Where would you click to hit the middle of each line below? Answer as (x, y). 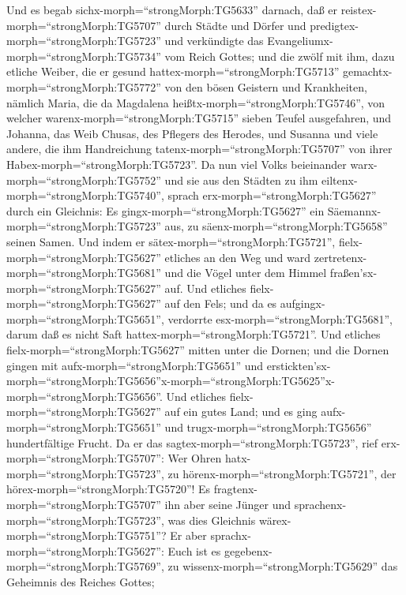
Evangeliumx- (300, 41)
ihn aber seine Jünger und (228, 504)
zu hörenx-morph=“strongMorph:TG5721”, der (282, 473)
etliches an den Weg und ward (238, 257)
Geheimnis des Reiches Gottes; (81, 581)
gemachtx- (367, 71)
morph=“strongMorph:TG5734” (84, 56)
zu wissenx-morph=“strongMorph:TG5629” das (283, 566)
